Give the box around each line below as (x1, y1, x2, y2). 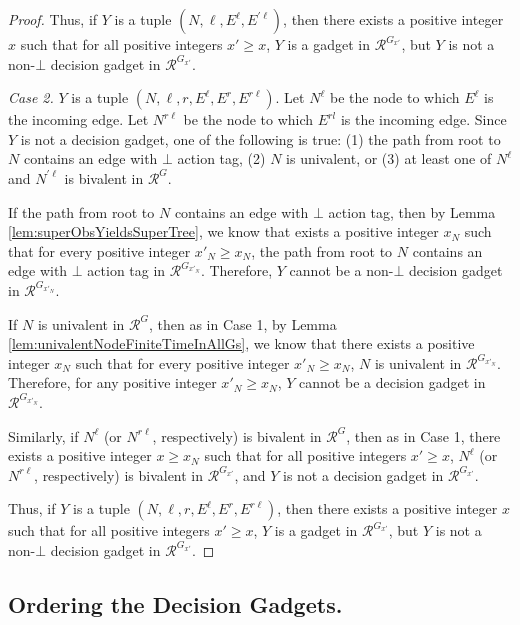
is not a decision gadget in (283, 464, 444, 485)
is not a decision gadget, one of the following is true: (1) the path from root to (20, 128, 501, 149)
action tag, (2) (177, 148, 266, 169)
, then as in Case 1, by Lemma (148, 313, 337, 334)
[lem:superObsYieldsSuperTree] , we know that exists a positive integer (8, 221, 439, 242)
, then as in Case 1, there (346, 425, 501, 446)
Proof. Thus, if (8, 9, 98, 29)
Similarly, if (8, 425, 79, 446)
